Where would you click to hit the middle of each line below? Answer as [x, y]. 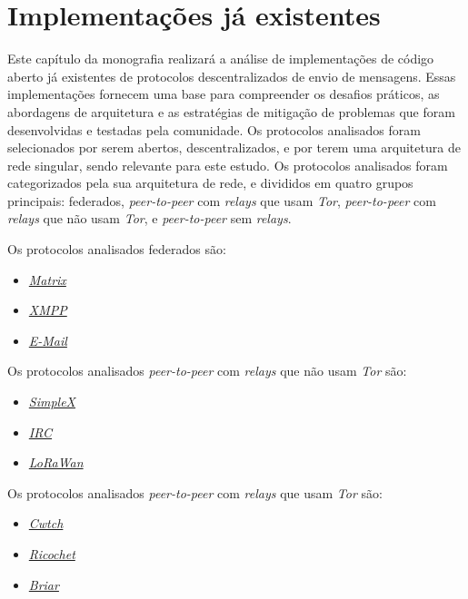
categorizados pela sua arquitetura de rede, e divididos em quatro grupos [210, 183]
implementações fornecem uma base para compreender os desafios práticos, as [224, 94]
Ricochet [52, 554]
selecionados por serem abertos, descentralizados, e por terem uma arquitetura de [234, 147]
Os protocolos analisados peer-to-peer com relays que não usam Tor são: [207, 371]
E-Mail [48, 340]
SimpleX [52, 402]
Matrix [47, 279]
